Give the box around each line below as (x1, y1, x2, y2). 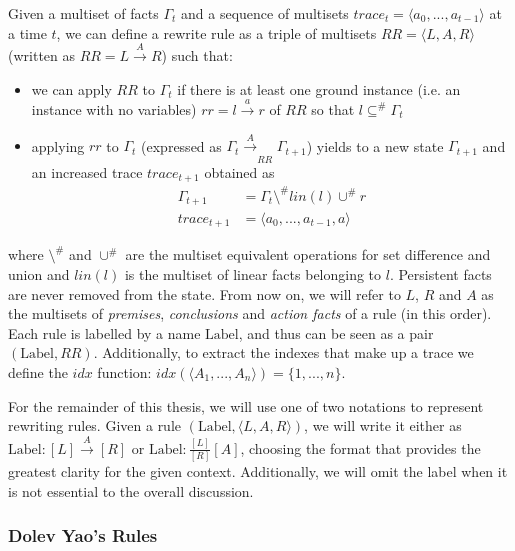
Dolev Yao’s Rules (8, 523, 158, 548)
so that (311, 98, 355, 119)
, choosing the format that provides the (240, 437, 481, 458)
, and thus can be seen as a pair (238, 322, 434, 343)
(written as (8, 44, 76, 65)
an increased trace (31, 161, 143, 182)
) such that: (161, 44, 233, 65)
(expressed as (141, 135, 222, 156)
